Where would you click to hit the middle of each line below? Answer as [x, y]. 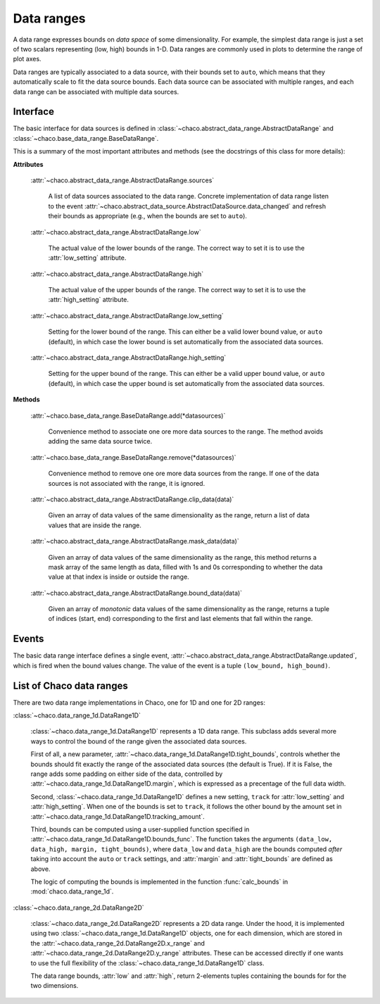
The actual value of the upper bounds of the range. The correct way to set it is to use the [177, 290]
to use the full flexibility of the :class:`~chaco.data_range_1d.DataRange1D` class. [147, 963]
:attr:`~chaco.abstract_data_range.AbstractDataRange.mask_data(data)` [135, 541]
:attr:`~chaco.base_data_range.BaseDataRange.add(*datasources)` [128, 415]
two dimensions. [55, 986]
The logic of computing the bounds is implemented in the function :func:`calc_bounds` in [159, 881]
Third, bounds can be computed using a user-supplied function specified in [140, 829]
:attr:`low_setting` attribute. [87, 258]
